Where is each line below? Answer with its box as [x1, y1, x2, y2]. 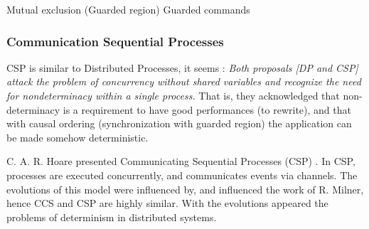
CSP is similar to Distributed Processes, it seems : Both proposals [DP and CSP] [6, 60, 358, 75]
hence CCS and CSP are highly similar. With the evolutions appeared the [6, 196, 328, 211]
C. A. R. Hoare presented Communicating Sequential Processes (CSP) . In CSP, [6, 154, 355, 169]
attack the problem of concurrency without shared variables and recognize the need [6, 74, 361, 89]
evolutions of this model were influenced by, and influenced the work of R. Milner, [6, 181, 364, 196]
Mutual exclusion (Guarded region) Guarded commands [6, 2, 250, 16]
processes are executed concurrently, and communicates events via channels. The [6, 167, 358, 182]
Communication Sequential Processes [6, 32, 224, 50]
